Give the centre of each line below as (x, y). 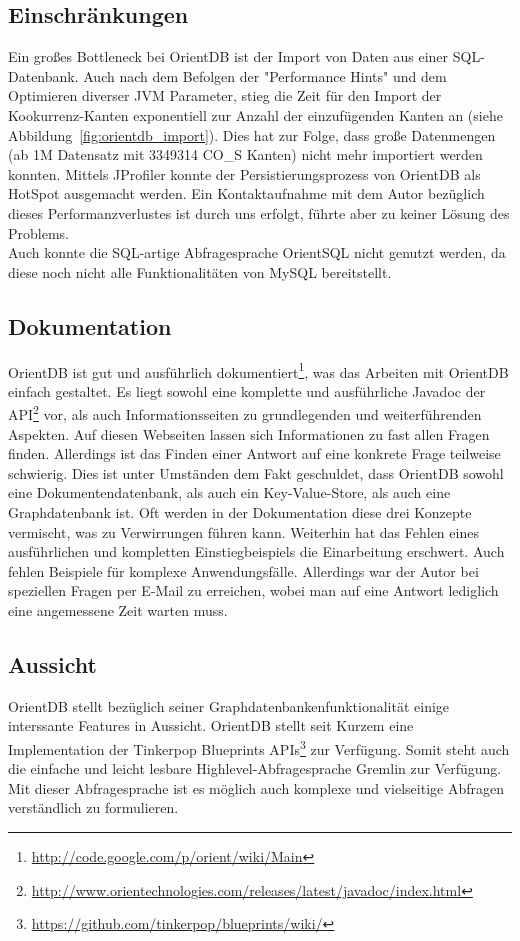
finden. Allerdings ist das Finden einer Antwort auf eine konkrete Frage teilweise (254, 453)
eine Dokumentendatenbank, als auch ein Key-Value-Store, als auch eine (229, 492)
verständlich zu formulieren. (93, 807)
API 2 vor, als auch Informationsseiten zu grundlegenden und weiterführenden (245, 413)
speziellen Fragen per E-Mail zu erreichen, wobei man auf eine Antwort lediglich (253, 590)
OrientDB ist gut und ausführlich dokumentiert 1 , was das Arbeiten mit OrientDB (258, 370)
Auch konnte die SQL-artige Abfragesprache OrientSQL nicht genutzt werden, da (257, 252)
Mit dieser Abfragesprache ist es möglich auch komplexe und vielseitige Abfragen (256, 787)
